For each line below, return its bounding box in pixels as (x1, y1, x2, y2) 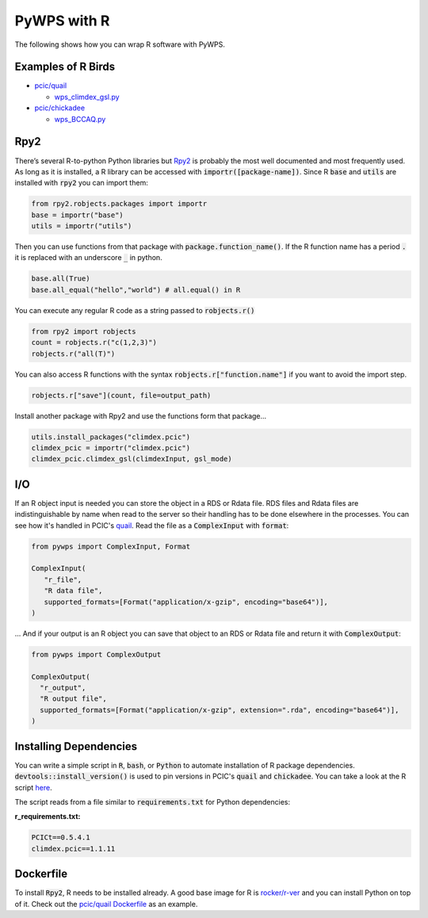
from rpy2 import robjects (31, 327, 136, 336)
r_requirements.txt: (14, 812, 81, 821)
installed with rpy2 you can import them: (14, 178, 148, 188)
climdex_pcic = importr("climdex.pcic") (31, 443, 190, 452)
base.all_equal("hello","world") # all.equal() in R (31, 285, 241, 294)
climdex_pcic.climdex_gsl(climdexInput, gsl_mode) (31, 454, 233, 464)
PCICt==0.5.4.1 (31, 833, 90, 842)
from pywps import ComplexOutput (31, 650, 162, 659)
